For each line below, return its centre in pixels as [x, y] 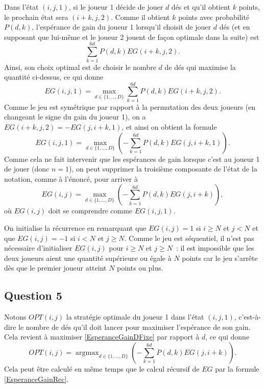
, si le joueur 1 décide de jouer [116, 7]
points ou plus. [140, 268]
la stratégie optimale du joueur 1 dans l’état [135, 317]
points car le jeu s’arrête [220, 258]
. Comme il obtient [140, 17]
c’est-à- [250, 317]
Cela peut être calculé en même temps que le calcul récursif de [102, 368]
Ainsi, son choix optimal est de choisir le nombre [80, 67]
